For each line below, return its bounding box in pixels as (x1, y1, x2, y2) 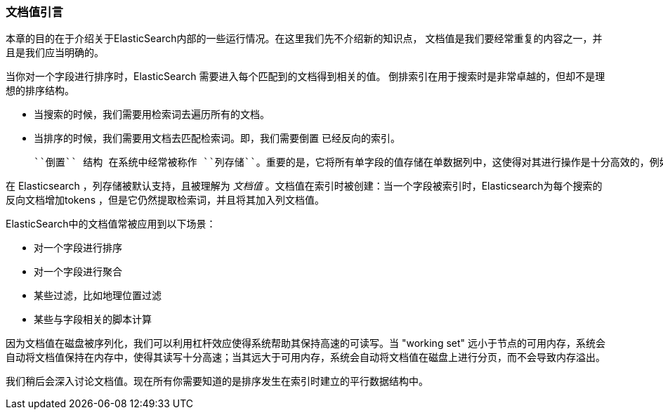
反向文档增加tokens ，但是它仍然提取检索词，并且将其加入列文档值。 (6, 194, 324, 206)
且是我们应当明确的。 (6, 46, 104, 59)
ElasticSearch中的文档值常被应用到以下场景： (6, 218, 216, 230)
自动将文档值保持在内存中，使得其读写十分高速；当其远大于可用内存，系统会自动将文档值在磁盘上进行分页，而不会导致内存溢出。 (6, 351, 605, 364)
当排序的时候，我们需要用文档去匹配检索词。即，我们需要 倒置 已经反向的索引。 (34, 132, 400, 145)
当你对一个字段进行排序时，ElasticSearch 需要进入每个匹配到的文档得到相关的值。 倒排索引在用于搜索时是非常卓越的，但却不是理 (6, 70, 605, 83)
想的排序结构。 (6, 84, 74, 97)
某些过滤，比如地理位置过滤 (34, 289, 162, 302)
